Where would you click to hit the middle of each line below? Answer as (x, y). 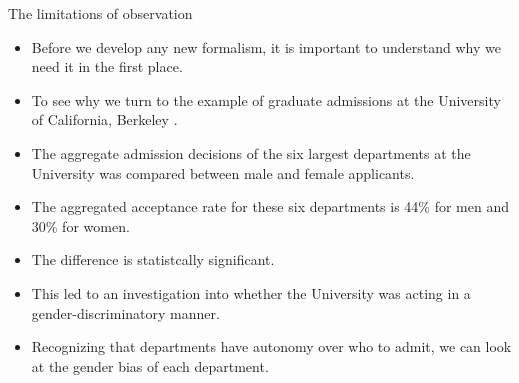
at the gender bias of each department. (150, 365)
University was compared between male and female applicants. (223, 172)
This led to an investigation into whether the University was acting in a (251, 292)
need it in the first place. (107, 66)
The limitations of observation (100, 13)
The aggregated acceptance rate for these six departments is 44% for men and (270, 206)
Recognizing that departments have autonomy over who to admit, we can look (271, 346)
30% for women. (80, 225)
